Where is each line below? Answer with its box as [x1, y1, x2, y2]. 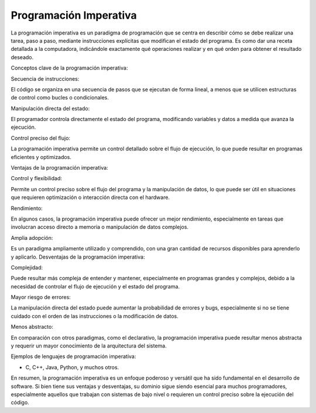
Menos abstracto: [11, 323, 54, 331]
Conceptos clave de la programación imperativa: [11, 64, 128, 71]
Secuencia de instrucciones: [11, 75, 80, 82]
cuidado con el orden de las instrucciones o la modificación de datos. [11, 312, 178, 319]
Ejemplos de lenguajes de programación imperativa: [11, 353, 136, 360]
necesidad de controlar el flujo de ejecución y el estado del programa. [11, 283, 180, 290]
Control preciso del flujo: [11, 135, 70, 142]
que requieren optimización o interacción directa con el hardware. [11, 194, 170, 201]
